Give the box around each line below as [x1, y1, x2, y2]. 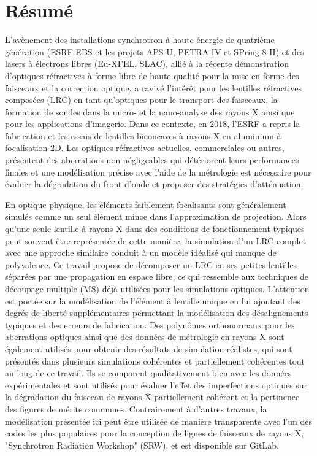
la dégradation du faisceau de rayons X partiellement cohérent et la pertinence [5, 390, 300, 403]
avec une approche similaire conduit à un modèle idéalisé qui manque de [5, 246, 277, 259]
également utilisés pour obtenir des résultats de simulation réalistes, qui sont [5, 342, 292, 355]
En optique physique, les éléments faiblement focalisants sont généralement [5, 198, 286, 211]
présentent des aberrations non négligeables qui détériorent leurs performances [5, 153, 299, 166]
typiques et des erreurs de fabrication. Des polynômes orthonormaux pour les [5, 318, 295, 331]
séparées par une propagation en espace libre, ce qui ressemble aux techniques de [5, 270, 308, 283]
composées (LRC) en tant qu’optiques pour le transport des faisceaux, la [5, 93, 278, 106]
